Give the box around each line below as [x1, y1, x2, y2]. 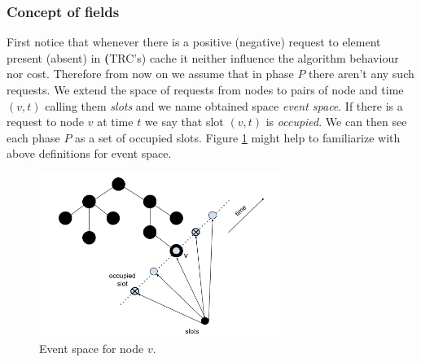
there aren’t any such [309, 65, 414, 82]
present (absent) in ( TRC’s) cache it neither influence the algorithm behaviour [7, 49, 399, 66]
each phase [7, 129, 60, 146]
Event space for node [39, 340, 144, 357]
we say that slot [144, 113, 224, 130]
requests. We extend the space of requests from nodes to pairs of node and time [7, 81, 404, 98]
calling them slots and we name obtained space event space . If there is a [45, 97, 403, 114]
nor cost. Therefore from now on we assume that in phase [7, 65, 294, 82]
